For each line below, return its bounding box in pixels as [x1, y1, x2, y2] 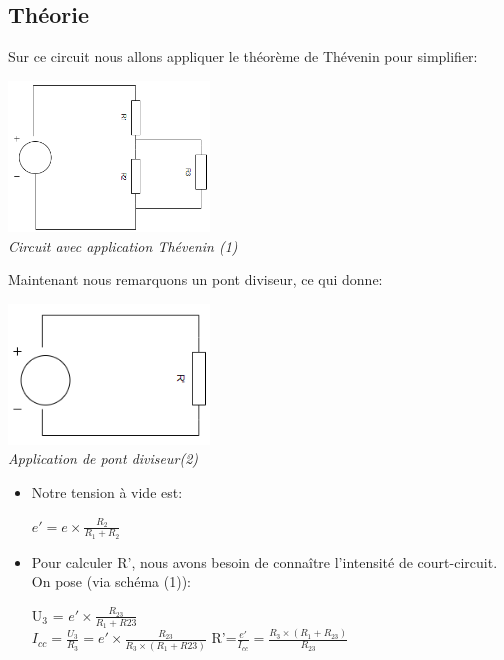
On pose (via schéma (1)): [31, 571, 191, 592]
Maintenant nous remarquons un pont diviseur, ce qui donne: [8, 269, 383, 290]
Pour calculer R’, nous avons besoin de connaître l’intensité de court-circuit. [31, 551, 498, 572]
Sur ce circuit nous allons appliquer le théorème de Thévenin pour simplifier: [8, 46, 478, 67]
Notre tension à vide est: [31, 481, 183, 502]
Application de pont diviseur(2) [8, 448, 199, 469]
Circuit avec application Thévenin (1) [8, 235, 238, 256]
